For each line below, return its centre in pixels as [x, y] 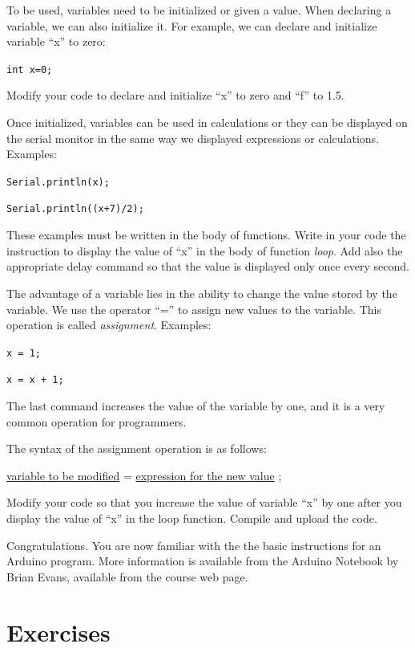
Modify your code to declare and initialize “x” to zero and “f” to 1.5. [175, 95]
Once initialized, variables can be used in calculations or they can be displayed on [207, 122]
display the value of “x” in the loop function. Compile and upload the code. [192, 518]
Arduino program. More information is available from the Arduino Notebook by [203, 561]
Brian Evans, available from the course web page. [127, 576]
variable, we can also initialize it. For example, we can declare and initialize [192, 25]
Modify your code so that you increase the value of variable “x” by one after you [204, 502]
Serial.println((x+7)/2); [75, 209]
